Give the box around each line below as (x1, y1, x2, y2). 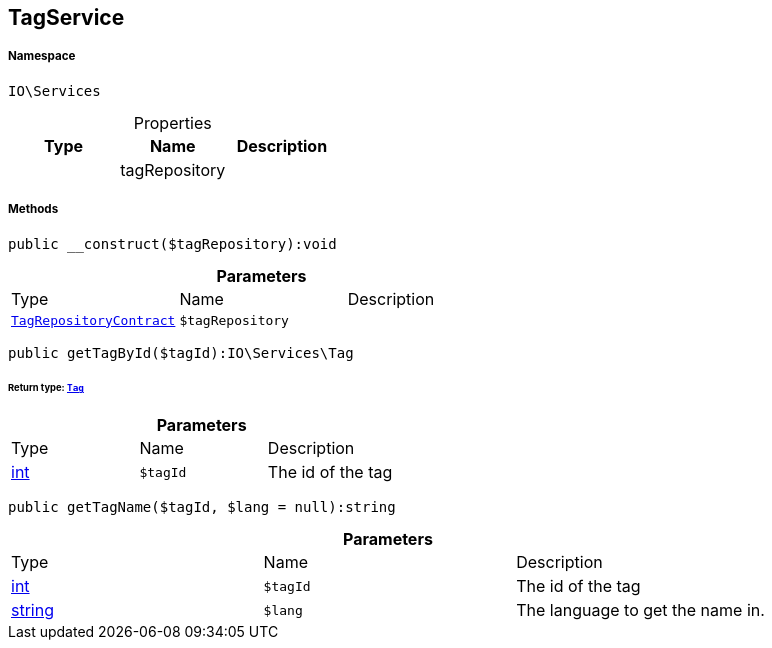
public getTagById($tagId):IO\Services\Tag (8, 344, 354, 361)
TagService (8, 5, 125, 30)
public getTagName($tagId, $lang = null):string (8, 499, 396, 516)
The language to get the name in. (516, 600, 765, 621)
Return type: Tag (8, 382, 84, 394)
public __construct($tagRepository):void (8, 235, 337, 252)
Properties (133, 112, 212, 133)
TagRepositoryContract (11, 312, 176, 328)
